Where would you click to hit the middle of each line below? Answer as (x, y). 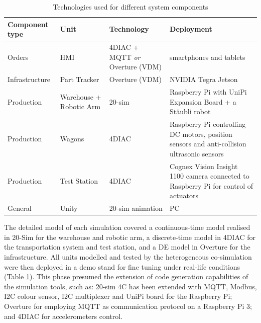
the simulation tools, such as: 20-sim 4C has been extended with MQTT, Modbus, (130, 286)
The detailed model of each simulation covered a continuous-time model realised (127, 227)
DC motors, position (201, 134)
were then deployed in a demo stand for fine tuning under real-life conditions (122, 266)
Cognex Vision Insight (204, 166)
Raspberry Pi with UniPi (208, 91)
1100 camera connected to (210, 176)
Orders (18, 57)
